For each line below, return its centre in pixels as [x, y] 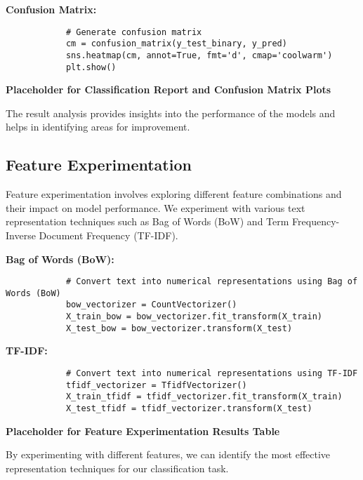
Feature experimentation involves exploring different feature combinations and [174, 194]
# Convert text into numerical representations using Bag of [212, 282]
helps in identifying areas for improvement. [98, 127]
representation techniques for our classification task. [117, 468]
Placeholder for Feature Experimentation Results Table [143, 431]
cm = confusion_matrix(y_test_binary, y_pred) [176, 44]
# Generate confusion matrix [134, 32]
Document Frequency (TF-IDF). [108, 235]
